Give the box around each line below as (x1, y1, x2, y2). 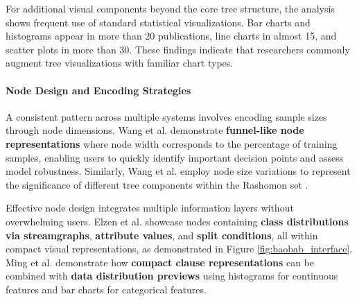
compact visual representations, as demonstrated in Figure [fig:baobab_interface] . (6, 241, 353, 256)
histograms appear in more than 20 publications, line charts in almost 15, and (6, 28, 337, 43)
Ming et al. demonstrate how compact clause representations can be (6, 255, 315, 269)
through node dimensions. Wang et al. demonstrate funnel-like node (6, 123, 304, 137)
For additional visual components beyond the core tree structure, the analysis (6, 1, 335, 15)
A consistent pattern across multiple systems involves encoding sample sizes (6, 109, 327, 123)
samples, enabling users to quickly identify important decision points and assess (6, 150, 344, 164)
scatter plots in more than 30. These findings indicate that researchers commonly (6, 42, 350, 56)
